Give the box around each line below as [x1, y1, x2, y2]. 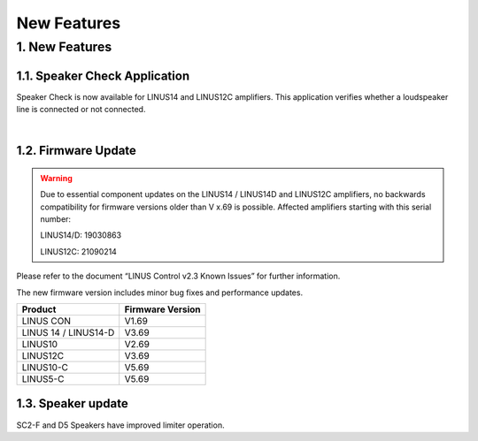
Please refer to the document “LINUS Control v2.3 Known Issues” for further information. [16, 270, 341, 282]
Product [21, 303, 57, 316]
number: [40, 214, 71, 224]
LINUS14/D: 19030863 [40, 230, 122, 240]
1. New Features [16, 39, 112, 55]
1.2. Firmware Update [16, 143, 137, 158]
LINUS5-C [21, 373, 65, 385]
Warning [40, 172, 73, 183]
